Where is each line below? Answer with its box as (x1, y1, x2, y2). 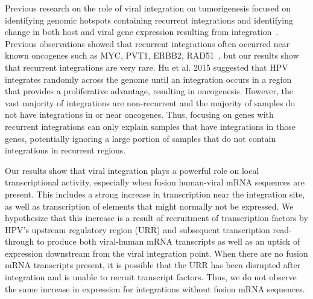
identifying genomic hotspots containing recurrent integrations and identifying (5, 13, 294, 26)
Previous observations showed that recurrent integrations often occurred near (5, 37, 290, 50)
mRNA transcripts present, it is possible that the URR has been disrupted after (5, 259, 301, 271)
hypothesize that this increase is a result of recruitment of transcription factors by (5, 211, 308, 224)
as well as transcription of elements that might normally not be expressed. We (5, 199, 294, 212)
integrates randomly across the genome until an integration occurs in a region (5, 72, 292, 85)
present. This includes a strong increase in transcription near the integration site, (5, 187, 305, 200)
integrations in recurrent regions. (5, 144, 126, 156)
